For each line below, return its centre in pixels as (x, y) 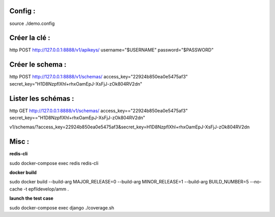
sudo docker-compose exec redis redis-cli (54, 163)
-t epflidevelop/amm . (46, 189)
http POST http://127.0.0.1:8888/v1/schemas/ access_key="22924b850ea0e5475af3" (99, 77)
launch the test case (31, 198)
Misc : (19, 142)
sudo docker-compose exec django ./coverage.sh (62, 208)
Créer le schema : (38, 64)
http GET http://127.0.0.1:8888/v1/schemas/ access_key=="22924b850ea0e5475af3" (99, 111)
